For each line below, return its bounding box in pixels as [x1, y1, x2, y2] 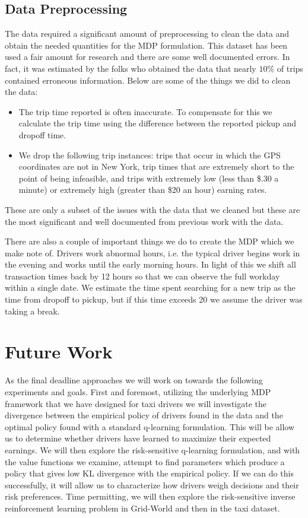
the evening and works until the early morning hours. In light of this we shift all [5, 258, 296, 271]
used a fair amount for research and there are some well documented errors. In [5, 50, 290, 63]
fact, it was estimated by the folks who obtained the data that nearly [5, 62, 256, 74]
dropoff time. [18, 128, 66, 141]
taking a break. [5, 304, 60, 317]
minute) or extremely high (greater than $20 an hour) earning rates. [18, 183, 267, 196]
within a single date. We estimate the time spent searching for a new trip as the [5, 281, 296, 294]
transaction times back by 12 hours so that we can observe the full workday [5, 269, 280, 282]
